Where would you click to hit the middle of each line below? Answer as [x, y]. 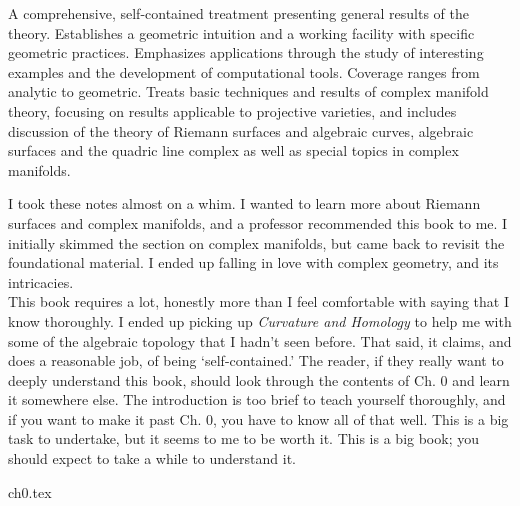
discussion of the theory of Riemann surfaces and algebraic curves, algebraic [241, 130]
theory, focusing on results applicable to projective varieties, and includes [232, 110]
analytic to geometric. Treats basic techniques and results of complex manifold [248, 91]
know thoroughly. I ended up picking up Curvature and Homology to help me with [260, 320]
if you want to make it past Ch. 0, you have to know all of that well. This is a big [258, 418]
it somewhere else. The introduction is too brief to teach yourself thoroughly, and [257, 399]
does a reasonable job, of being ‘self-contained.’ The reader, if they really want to [256, 360]
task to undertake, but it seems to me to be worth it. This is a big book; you [243, 438]
